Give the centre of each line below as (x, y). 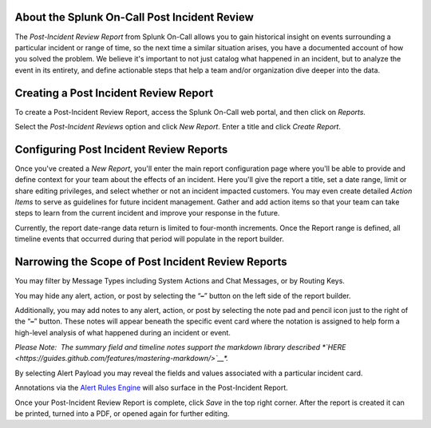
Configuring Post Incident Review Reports (121, 149)
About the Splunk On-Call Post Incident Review (134, 17)
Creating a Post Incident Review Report (114, 93)
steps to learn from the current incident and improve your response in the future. (147, 213)
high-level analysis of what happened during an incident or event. (123, 332)
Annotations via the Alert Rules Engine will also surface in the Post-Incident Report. (152, 388)
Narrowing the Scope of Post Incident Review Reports (151, 262)
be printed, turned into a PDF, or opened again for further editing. (122, 414)
